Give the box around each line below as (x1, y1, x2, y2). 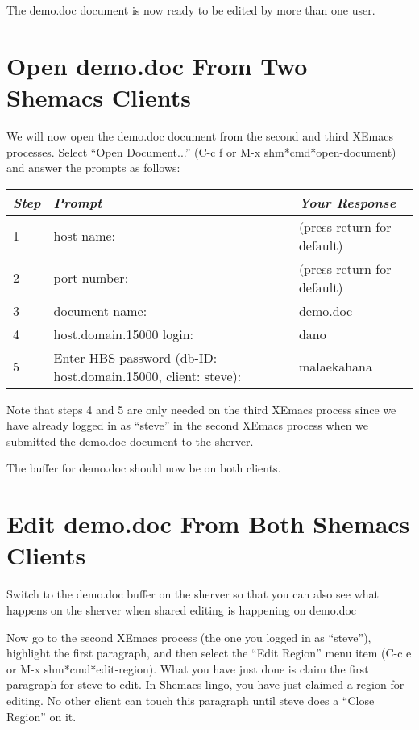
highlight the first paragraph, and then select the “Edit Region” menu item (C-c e (6, 644, 412, 661)
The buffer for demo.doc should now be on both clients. (6, 459, 281, 476)
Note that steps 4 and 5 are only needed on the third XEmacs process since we (6, 401, 396, 417)
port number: (53, 268, 129, 287)
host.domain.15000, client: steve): (53, 366, 242, 385)
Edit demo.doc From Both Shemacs (6, 507, 410, 540)
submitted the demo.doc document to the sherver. (6, 432, 254, 449)
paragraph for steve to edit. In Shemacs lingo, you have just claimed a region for (6, 676, 404, 693)
